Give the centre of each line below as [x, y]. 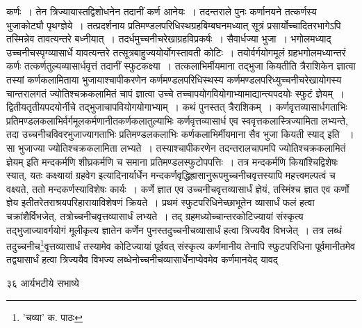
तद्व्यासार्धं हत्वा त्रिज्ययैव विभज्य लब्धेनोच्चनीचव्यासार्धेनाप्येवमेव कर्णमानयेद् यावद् [142, 259]
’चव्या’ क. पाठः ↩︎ [52, 317]
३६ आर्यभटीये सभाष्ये [43, 282]
